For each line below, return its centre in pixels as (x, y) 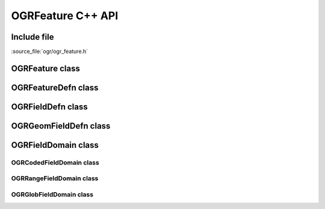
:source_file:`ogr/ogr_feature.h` (50, 52)
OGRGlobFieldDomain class (52, 195)
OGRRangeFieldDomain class (55, 178)
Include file (32, 37)
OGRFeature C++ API (65, 16)
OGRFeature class (46, 68)
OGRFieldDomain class (55, 145)
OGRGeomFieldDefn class (61, 126)
